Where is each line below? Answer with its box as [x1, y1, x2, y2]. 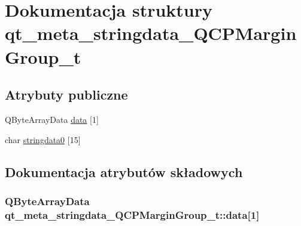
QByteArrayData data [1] [5, 113, 99, 125]
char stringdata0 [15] [5, 133, 81, 145]
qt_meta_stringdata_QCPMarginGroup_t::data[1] [5, 207, 260, 222]
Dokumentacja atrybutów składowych [5, 162, 243, 181]
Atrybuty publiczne [5, 85, 128, 104]
